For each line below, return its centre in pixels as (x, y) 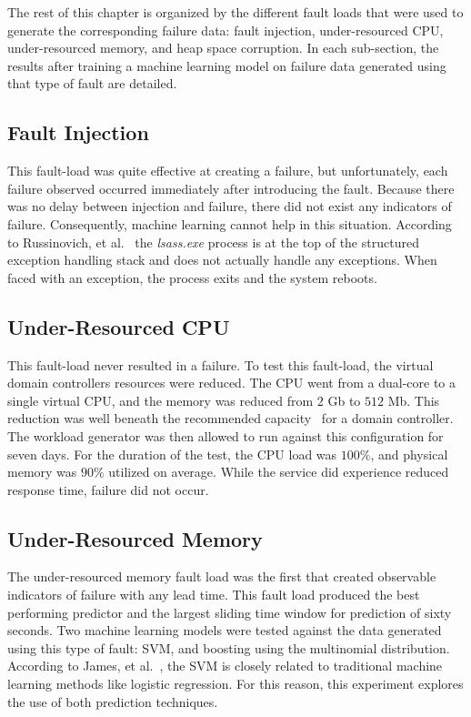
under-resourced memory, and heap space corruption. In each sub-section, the (223, 48)
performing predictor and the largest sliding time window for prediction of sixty (230, 612)
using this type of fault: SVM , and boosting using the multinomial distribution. (229, 647)
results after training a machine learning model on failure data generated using (227, 65)
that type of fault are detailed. (92, 83)
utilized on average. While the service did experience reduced (279, 472)
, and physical (409, 454)
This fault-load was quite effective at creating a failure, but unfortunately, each (228, 171)
